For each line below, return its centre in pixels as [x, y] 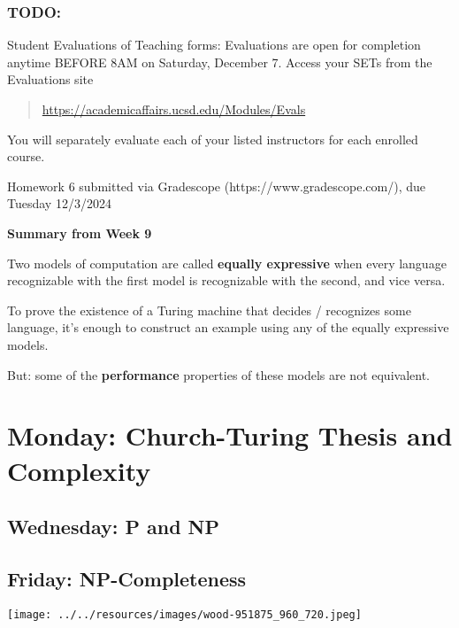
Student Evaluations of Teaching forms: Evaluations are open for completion [214, 45]
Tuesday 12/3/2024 [59, 203]
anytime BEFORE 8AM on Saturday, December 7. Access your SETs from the [220, 62]
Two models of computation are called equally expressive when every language [227, 263]
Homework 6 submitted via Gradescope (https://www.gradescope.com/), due [217, 186]
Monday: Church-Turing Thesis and [230, 435]
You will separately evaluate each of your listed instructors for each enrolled [213, 139]
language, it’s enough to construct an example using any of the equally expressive [228, 327]
